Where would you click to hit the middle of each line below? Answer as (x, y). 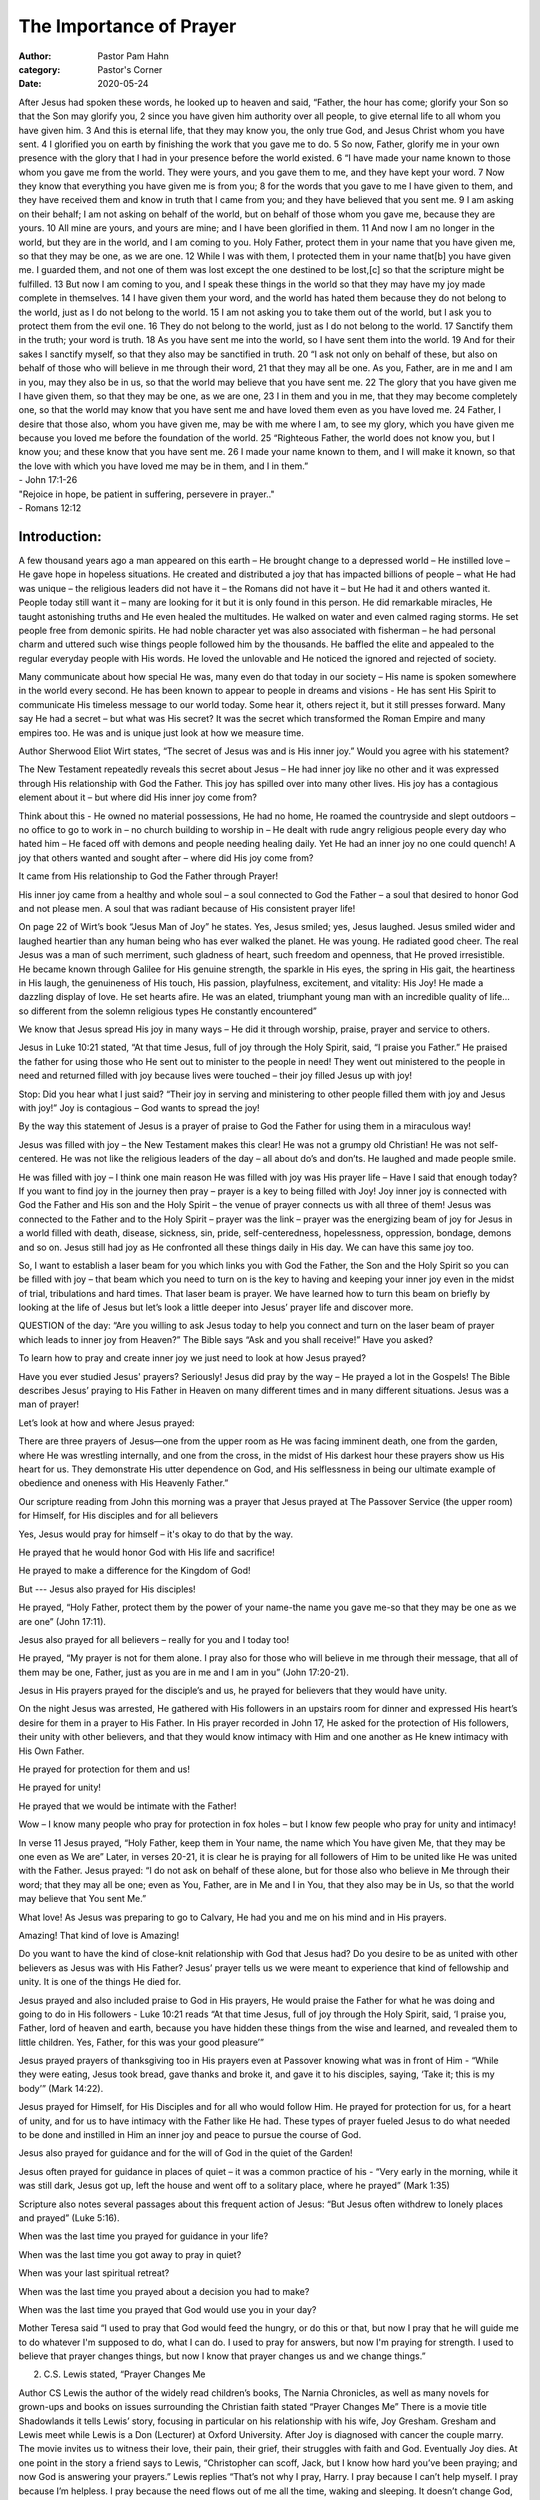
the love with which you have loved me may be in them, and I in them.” (163, 466)
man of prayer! (49, 1404)
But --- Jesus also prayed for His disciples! (107, 1589)
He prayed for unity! (60, 1787)
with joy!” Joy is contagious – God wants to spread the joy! (139, 1108)
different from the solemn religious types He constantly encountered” (173, 1011)
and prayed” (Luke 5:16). (69, 2217)
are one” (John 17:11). (62, 1621)
